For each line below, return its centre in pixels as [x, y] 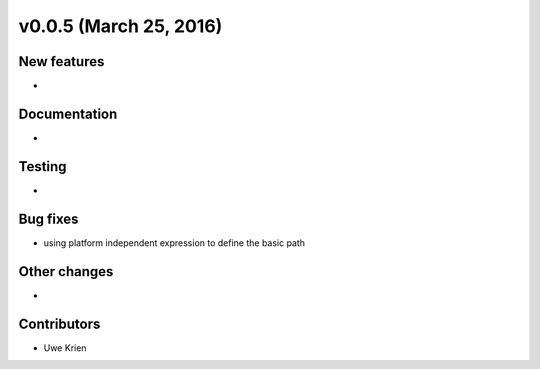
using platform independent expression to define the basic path [174, 242]
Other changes [66, 271]
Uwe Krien [65, 347]
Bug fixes [48, 218]
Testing [42, 166]
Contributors [59, 323]
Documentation [68, 113]
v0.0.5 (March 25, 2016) [120, 26]
